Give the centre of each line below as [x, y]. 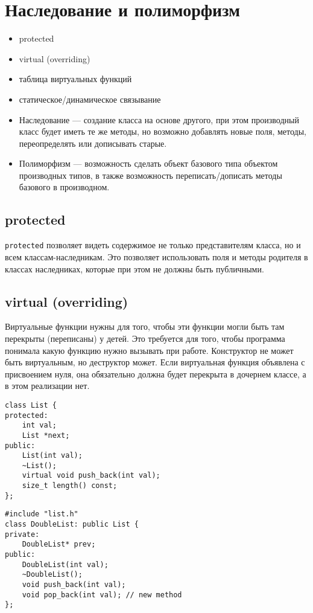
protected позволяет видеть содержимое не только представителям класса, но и [153, 245]
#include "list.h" [42, 514]
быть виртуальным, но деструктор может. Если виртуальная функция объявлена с [155, 362]
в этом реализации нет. [47, 386]
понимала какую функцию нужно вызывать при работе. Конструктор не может [149, 350]
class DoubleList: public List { [72, 525]
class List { [31, 405]
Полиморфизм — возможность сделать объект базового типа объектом [148, 163]
